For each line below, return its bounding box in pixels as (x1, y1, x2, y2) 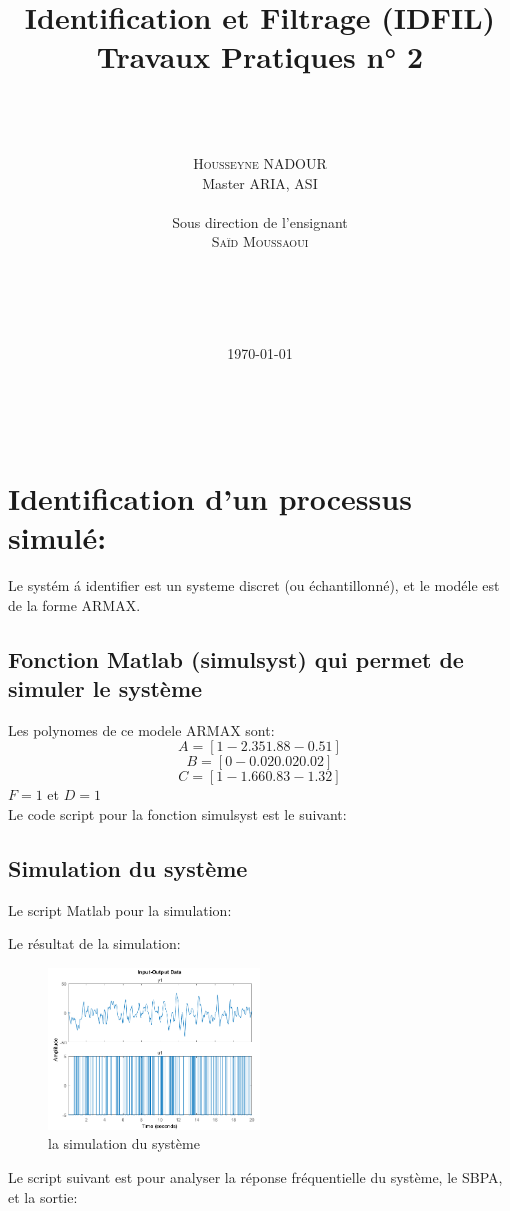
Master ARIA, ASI (202, 172, 318, 193)
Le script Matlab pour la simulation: (8, 899, 232, 920)
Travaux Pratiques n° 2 (96, 36, 424, 77)
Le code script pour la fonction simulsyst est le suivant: (8, 803, 347, 824)
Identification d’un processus (8, 477, 412, 518)
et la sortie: (8, 1186, 78, 1207)
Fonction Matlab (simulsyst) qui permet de (8, 643, 464, 674)
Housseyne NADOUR (193, 153, 327, 174)
